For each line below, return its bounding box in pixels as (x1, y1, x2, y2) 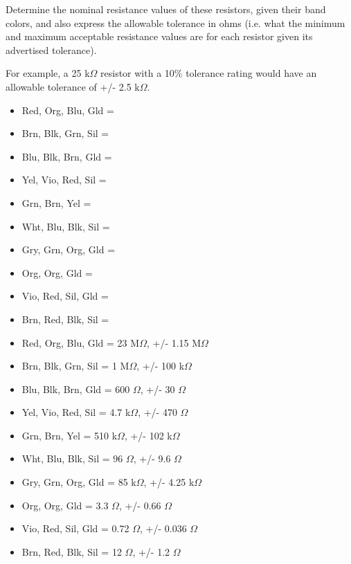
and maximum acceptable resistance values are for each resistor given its (6, 29, 313, 44)
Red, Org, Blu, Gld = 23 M (21, 335, 140, 349)
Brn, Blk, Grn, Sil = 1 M (21, 358, 129, 373)
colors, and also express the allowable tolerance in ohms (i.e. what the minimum (6, 15, 345, 30)
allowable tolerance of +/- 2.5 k (6, 79, 140, 93)
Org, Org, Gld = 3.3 (21, 498, 109, 512)
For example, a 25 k (6, 66, 90, 80)
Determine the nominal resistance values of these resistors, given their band (6, 2, 326, 16)
